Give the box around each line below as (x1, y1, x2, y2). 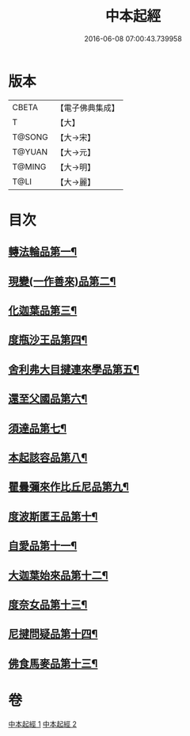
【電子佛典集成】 (55, 102, 120, 113)
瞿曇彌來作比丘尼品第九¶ (8, 480, 129, 494)
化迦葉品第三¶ (8, 304, 78, 318)
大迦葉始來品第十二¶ (8, 568, 108, 582)
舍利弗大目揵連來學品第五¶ (8, 362, 140, 376)
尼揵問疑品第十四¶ (8, 627, 98, 641)
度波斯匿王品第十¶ (8, 509, 98, 523)
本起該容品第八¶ (8, 451, 88, 464)
